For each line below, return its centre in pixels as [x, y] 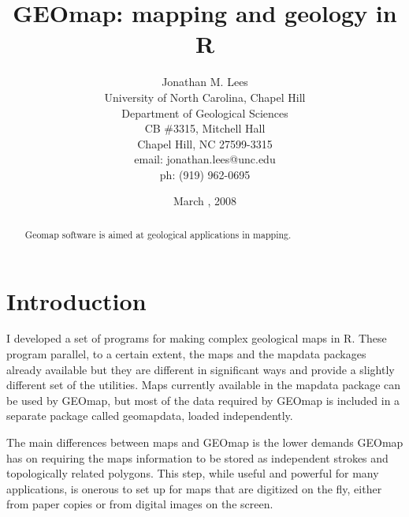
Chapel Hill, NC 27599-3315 [205, 143]
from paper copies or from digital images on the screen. [140, 504]
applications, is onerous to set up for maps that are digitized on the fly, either [194, 488]
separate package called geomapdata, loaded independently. [150, 416]
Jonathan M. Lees [205, 82]
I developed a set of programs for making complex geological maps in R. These [197, 338]
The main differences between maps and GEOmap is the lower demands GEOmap [205, 442]
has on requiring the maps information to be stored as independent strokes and [197, 457]
